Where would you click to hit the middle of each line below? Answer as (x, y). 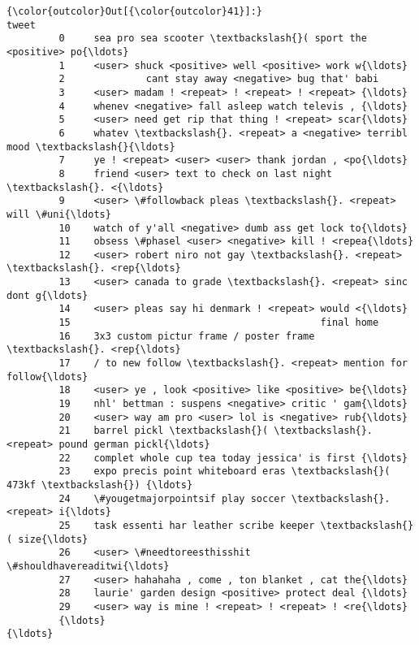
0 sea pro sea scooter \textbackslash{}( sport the (213, 39)
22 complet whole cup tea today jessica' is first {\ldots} (233, 458)
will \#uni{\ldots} (59, 214)
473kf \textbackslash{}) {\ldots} (100, 485)
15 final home (219, 323)
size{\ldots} (53, 539)
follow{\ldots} (48, 377)
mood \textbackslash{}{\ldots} (91, 147)
